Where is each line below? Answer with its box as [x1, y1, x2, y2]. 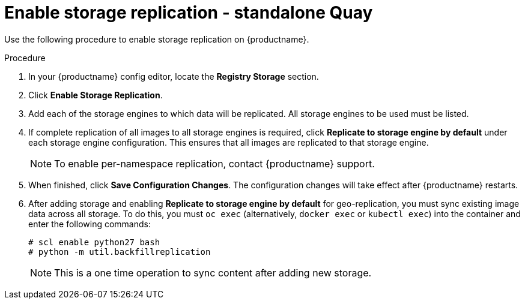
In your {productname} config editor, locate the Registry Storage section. [28, 71, 319, 82]
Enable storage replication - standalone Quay [4, 2, 373, 23]
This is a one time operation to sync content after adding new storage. [54, 266, 372, 279]
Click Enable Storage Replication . [28, 89, 163, 100]
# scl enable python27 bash [28, 237, 160, 247]
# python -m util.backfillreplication [28, 246, 211, 257]
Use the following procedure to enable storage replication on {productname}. [4, 34, 309, 44]
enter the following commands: [28, 218, 151, 229]
